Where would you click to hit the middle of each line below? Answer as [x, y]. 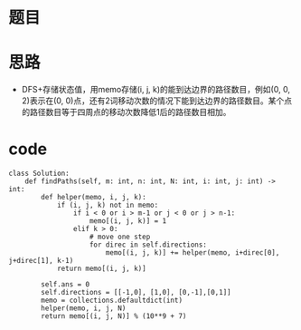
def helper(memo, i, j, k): [94, 198]
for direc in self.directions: [148, 245]
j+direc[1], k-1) [41, 261]
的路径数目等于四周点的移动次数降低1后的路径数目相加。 [126, 112]
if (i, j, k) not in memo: [108, 205]
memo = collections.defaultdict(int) [112, 301]
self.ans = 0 [66, 285]
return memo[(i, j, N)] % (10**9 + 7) [114, 316]
